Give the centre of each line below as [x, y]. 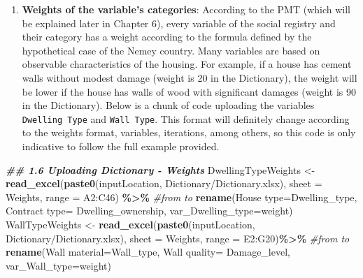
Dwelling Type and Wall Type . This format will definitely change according [186, 118]
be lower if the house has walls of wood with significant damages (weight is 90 [189, 91]
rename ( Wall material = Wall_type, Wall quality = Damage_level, [148, 252]
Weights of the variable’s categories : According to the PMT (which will [186, 9]
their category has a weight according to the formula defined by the [167, 37]
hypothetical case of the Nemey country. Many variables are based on [171, 50]
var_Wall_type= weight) [58, 265]
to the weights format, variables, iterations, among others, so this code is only [189, 132]
